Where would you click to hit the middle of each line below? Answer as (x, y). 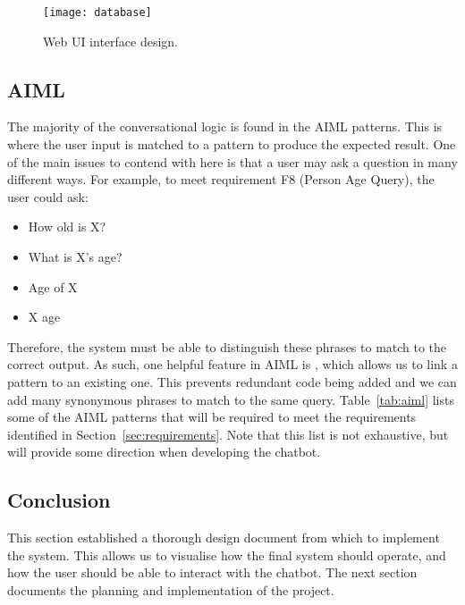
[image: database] (97, 13)
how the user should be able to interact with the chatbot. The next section (212, 572)
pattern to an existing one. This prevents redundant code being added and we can (232, 381)
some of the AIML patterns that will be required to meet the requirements (212, 417)
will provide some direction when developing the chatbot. (164, 452)
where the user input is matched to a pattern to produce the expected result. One (232, 144)
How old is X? (67, 227)
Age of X (53, 286)
